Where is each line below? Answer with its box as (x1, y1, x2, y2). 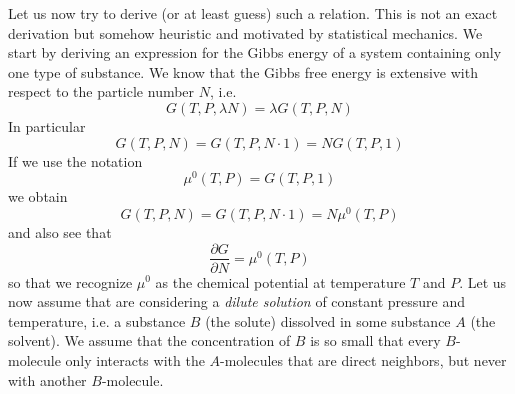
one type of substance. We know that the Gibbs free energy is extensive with (8, 61, 478, 82)
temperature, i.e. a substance (8, 310, 186, 331)
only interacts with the (65, 349, 205, 370)
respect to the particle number (8, 81, 195, 102)
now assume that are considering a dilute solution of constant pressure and (8, 291, 466, 312)
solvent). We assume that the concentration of (8, 330, 291, 351)
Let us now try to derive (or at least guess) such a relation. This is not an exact (8, 3, 498, 23)
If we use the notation (8, 150, 143, 171)
